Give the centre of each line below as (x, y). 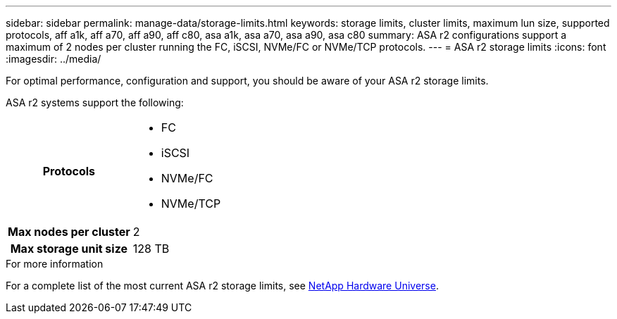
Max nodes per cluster (69, 232)
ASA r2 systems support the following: (95, 102)
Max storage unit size (69, 249)
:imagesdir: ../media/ (54, 59)
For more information (55, 264)
